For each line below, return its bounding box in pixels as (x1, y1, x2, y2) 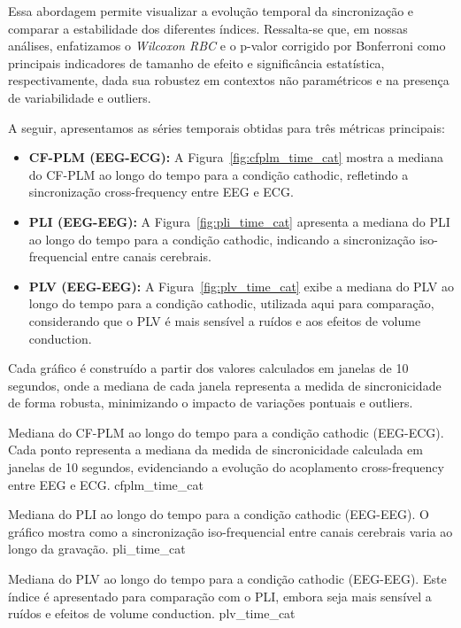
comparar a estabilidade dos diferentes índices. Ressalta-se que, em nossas (8, 19, 408, 37)
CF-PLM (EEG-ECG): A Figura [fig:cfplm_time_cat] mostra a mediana (28, 148, 444, 167)
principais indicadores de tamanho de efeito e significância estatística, (8, 53, 385, 72)
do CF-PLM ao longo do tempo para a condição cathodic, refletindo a (28, 165, 409, 183)
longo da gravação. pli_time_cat (8, 539, 186, 558)
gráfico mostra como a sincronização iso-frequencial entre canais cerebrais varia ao (8, 522, 453, 540)
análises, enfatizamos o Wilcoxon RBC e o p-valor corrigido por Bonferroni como (8, 36, 446, 55)
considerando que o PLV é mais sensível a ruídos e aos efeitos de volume (28, 311, 421, 330)
